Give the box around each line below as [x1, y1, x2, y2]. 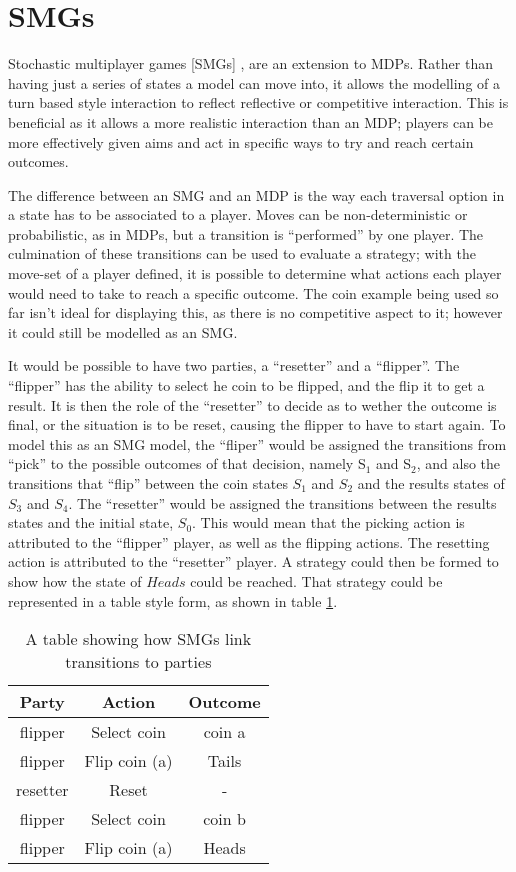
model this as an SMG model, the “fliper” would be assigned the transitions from [8, 433, 507, 454]
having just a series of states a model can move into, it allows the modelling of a [8, 72, 501, 93]
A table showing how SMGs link [25, 627, 252, 651]
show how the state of [8, 570, 142, 591]
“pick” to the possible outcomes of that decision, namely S [8, 453, 366, 474]
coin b [203, 807, 246, 831]
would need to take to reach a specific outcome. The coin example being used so [8, 282, 499, 303]
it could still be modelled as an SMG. [8, 321, 238, 342]
